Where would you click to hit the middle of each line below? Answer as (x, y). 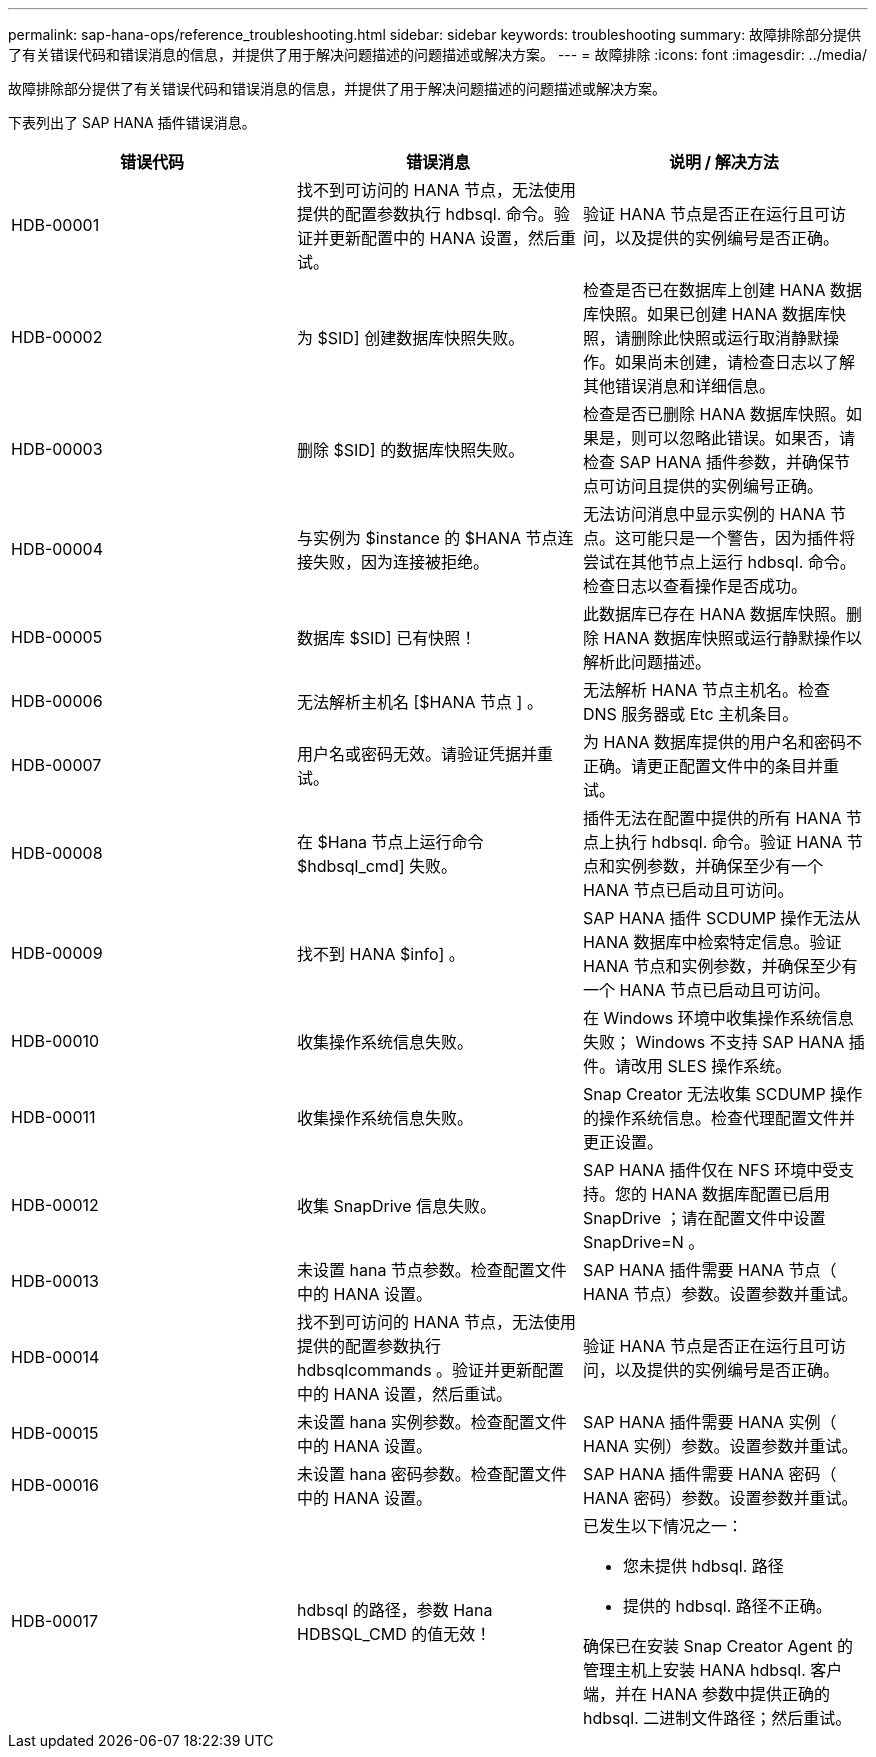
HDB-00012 (55, 1205)
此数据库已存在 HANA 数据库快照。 (714, 614)
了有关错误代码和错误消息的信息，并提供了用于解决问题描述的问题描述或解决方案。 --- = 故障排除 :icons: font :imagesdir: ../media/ (438, 54)
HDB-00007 (56, 765)
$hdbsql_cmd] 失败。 (377, 866)
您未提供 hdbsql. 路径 (703, 1566)
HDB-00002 (57, 337)
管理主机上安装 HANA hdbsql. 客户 (712, 1670)
